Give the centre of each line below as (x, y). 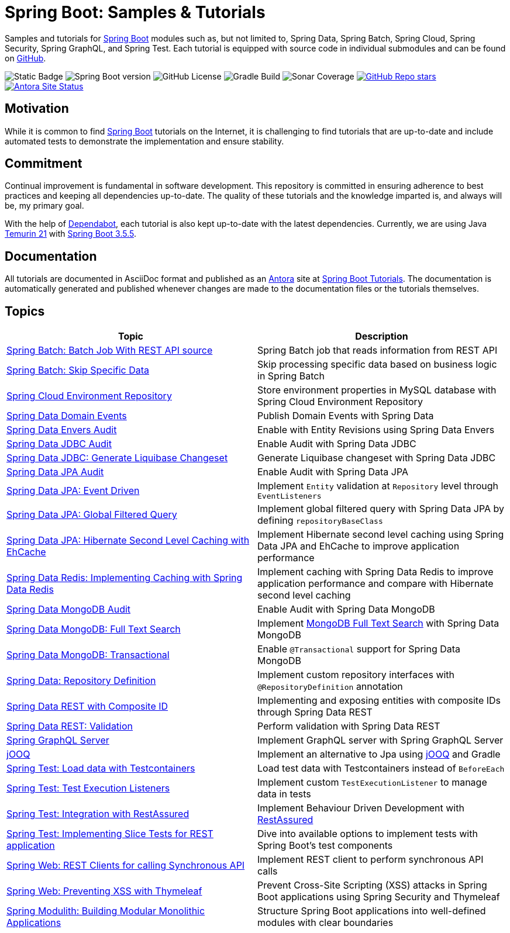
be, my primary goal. (44, 206)
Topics (25, 311)
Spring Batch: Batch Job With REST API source (110, 350)
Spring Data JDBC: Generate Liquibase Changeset (117, 458)
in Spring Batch (291, 376)
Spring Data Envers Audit (62, 430)
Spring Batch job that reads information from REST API (378, 350)
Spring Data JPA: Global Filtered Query (92, 515)
